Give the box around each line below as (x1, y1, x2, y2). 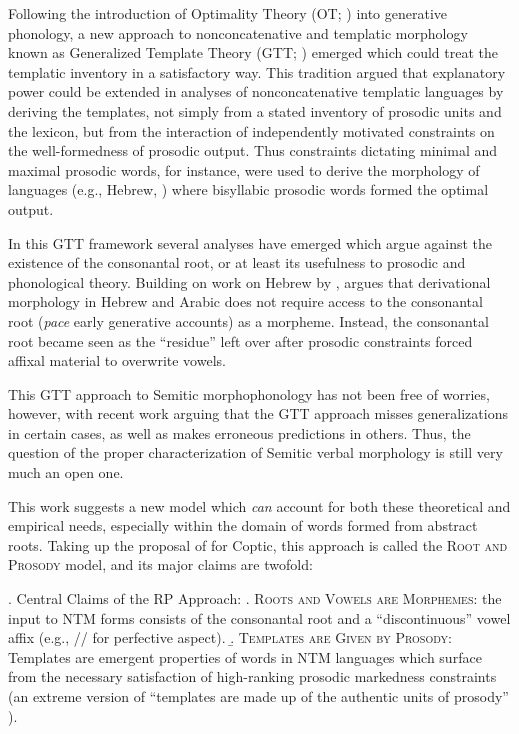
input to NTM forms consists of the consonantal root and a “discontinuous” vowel (8, 607, 511, 628)
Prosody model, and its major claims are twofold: (8, 554, 313, 575)
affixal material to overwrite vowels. (8, 350, 226, 371)
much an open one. (8, 462, 124, 483)
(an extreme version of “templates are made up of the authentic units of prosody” (8, 686, 509, 706)
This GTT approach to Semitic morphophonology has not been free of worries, (8, 383, 490, 404)
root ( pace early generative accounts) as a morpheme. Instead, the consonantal (8, 310, 489, 331)
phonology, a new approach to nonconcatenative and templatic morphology (8, 22, 468, 43)
